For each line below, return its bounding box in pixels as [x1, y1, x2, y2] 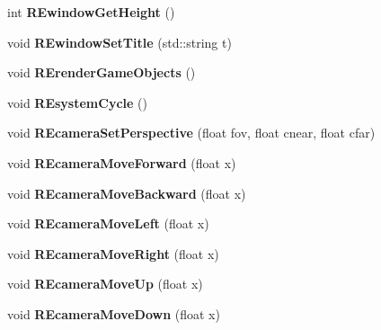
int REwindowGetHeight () [7, 3, 175, 21]
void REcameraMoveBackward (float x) [7, 183, 246, 202]
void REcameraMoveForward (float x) [7, 153, 236, 172]
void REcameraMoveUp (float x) [7, 274, 203, 293]
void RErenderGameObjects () [7, 63, 196, 82]
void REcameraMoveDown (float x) [7, 304, 220, 323]
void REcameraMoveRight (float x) [7, 244, 219, 263]
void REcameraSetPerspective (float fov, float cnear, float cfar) [7, 123, 376, 142]
